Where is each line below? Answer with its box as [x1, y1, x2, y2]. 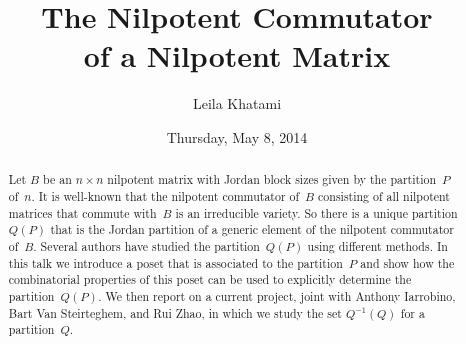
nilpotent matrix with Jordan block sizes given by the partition [107, 171, 437, 188]
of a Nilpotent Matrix [83, 35, 391, 76]
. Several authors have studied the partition [33, 237, 260, 254]
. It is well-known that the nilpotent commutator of [31, 187, 300, 204]
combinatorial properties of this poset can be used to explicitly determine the [8, 271, 412, 288]
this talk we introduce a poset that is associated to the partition [8, 254, 343, 271]
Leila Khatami [192, 93, 282, 114]
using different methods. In [307, 237, 448, 254]
